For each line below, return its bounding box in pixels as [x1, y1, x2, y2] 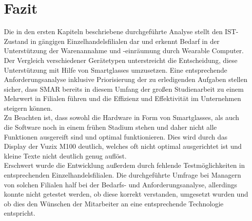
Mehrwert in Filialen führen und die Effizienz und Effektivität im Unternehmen [4, 93, 241, 103]
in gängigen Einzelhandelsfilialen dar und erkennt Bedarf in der [30, 36, 220, 46]
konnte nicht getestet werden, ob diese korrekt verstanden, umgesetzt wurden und [4, 189, 248, 199]
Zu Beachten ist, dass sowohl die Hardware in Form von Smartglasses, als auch [4, 112, 239, 122]
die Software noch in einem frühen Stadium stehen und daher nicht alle [4, 122, 217, 132]
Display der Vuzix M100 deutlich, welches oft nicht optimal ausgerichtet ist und [4, 141, 242, 151]
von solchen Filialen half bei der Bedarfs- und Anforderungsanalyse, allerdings [4, 179, 237, 189]
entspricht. [4, 208, 36, 218]
